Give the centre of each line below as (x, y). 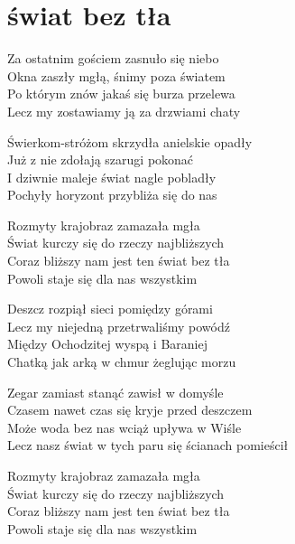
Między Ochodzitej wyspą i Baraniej (107, 344)
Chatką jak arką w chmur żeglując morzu (122, 362)
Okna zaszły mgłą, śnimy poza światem (116, 75)
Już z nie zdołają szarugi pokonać (101, 159)
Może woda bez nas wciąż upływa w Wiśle (124, 427)
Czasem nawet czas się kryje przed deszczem (130, 410)
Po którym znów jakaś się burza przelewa (121, 94)
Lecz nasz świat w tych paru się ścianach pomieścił (148, 445)
